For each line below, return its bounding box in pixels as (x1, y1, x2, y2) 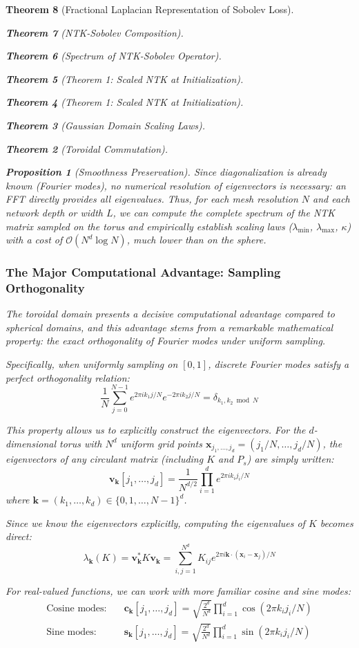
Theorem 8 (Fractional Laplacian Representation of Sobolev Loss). (6, 2, 294, 16)
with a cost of (6, 232, 63, 247)
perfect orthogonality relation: (6, 370, 130, 385)
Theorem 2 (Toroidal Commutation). (6, 141, 168, 156)
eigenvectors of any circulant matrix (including (6, 452, 204, 466)
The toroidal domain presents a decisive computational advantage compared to (6, 306, 335, 321)
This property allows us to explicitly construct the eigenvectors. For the (6, 423, 306, 437)
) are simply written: (246, 452, 334, 466)
